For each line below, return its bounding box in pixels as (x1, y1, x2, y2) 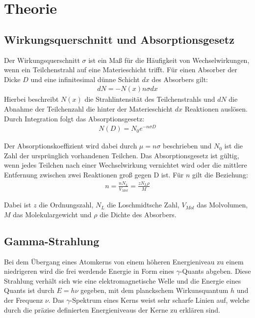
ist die (224, 141, 243, 151)
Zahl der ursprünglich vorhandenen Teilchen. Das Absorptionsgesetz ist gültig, (4, 150, 239, 160)
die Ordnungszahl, (39, 200, 94, 210)
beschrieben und (163, 141, 212, 151)
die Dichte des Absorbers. (100, 209, 177, 219)
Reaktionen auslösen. (184, 103, 248, 114)
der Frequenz (4, 295, 43, 305)
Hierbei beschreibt (4, 94, 59, 104)
